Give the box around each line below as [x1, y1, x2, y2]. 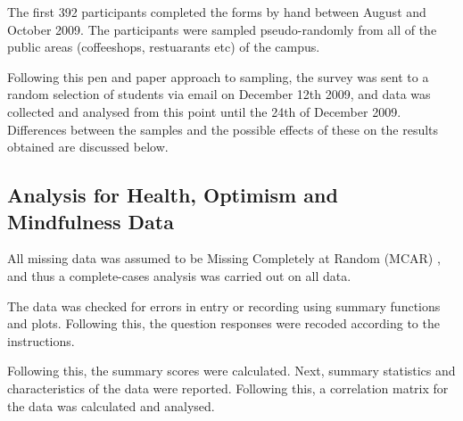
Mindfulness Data [7, 207, 174, 235]
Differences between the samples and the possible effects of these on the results [7, 120, 439, 138]
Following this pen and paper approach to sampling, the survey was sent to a [7, 67, 429, 86]
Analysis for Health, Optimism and [7, 181, 338, 209]
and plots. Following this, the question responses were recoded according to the [7, 314, 440, 333]
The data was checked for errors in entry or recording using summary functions [7, 296, 441, 315]
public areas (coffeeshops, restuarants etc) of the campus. [7, 37, 320, 56]
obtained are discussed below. [7, 137, 169, 156]
